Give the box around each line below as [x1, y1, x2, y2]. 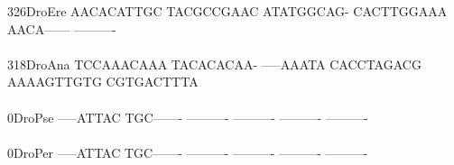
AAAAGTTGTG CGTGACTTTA [7, 72, 199, 91]
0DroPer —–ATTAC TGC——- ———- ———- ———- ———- [7, 142, 368, 161]
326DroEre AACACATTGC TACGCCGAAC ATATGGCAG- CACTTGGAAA [7, 2, 448, 20]
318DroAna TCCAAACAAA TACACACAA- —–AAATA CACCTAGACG [7, 54, 422, 73]
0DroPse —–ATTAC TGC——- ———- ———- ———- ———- [7, 107, 368, 126]
